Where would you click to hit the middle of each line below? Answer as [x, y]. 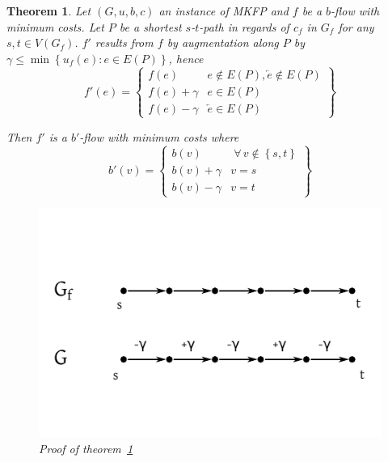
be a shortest [150, 26]
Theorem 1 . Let [49, 11]
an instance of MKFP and [224, 11]
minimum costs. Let [55, 26]
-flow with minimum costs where [159, 136]
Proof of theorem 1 [86, 448]
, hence [186, 58]
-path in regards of [244, 26]
